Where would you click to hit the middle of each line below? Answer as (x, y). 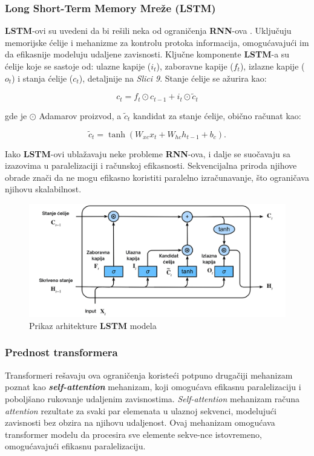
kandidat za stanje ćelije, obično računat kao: (217, 115)
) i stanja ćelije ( (42, 78)
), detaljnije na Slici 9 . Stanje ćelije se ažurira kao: (173, 78)
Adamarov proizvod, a (80, 115)
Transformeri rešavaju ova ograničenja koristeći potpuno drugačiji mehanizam (149, 375)
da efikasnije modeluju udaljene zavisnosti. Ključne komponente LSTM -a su (147, 54)
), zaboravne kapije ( (195, 66)
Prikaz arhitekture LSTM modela (93, 325)
